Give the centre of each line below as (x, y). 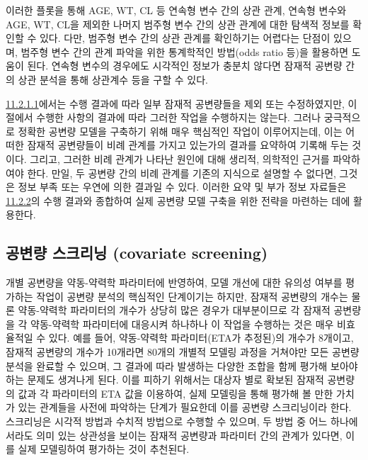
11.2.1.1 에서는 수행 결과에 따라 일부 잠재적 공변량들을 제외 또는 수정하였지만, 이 (182, 103)
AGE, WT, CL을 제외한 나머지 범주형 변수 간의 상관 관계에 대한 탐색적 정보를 (178, 24)
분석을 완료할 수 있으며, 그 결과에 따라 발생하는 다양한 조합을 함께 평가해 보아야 (182, 365)
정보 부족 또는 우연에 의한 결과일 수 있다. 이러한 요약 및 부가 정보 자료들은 (182, 187)
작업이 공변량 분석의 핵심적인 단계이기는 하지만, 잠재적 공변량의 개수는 (192, 296)
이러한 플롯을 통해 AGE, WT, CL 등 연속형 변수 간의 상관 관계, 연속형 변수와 (176, 10)
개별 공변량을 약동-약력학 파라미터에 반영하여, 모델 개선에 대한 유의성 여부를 (174, 282)
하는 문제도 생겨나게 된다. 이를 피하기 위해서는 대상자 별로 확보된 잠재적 (165, 380)
